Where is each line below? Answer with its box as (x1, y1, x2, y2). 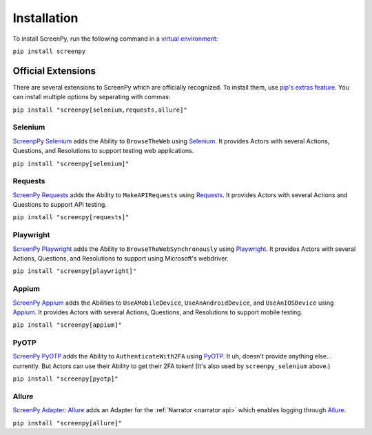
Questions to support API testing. (12, 201, 107, 209)
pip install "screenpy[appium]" (12, 321, 122, 329)
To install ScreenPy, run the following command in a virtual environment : (12, 34, 218, 43)
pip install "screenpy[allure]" (12, 419, 122, 427)
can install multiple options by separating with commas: (12, 93, 171, 101)
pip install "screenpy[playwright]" (12, 267, 137, 275)
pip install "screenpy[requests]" (12, 214, 130, 221)
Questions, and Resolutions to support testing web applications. (12, 147, 194, 155)
